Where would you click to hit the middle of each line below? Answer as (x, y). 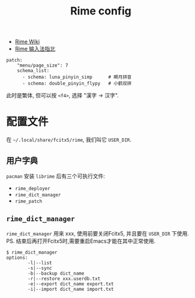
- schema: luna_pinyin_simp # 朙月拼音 (77, 77)
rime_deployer (32, 188)
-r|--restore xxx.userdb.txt (64, 278)
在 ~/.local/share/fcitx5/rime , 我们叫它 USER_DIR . (69, 140)
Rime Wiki (27, 42)
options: (17, 257)
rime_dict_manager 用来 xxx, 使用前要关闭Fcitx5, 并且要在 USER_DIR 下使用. (97, 233)
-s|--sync (40, 268)
